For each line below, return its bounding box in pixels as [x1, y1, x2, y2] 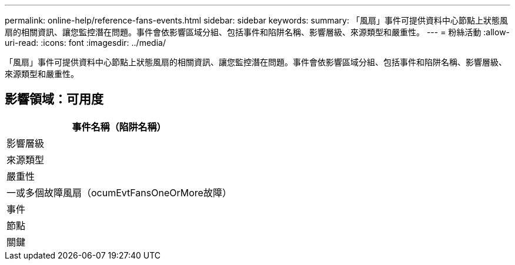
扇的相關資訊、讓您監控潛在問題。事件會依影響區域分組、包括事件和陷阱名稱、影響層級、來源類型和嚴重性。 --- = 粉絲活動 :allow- [5, 27, 510, 37]
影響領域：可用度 [5, 92, 103, 107]
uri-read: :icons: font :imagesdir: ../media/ [5, 38, 166, 48]
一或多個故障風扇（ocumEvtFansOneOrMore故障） [6, 186, 232, 199]
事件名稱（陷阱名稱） [72, 120, 166, 133]
